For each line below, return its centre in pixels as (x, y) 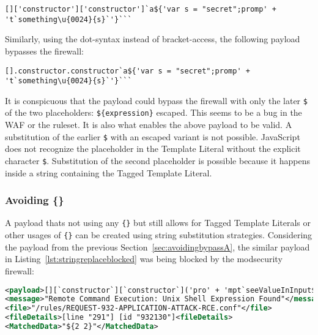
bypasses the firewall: (44, 51)
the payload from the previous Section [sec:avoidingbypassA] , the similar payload (157, 247)
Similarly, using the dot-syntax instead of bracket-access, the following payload (153, 39)
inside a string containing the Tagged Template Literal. (109, 172)
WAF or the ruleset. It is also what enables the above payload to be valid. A (149, 125)
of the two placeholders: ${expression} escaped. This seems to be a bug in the (153, 112)
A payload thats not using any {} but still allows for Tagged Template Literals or (158, 223)
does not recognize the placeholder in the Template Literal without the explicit (153, 149)
